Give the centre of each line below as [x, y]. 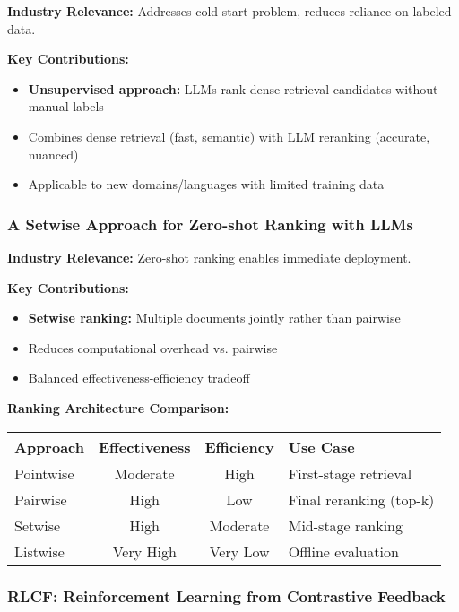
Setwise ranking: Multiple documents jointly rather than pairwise [214, 318]
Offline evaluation [343, 551]
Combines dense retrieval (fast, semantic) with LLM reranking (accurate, [229, 136]
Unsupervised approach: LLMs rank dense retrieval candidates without [233, 88]
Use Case [321, 446]
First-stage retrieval [350, 473]
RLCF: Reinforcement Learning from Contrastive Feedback [226, 596]
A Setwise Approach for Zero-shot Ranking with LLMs [210, 224]
